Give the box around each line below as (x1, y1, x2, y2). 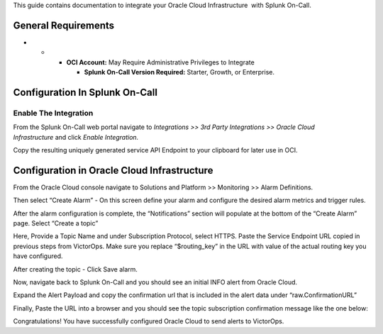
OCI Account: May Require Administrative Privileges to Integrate (66, 57, 255, 67)
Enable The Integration (13, 108, 94, 118)
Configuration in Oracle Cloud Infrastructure (13, 164, 213, 177)
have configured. (13, 252, 63, 260)
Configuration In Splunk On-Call (13, 86, 157, 99)
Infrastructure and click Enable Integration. (13, 133, 139, 141)
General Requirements (13, 19, 115, 31)
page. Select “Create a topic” (13, 219, 99, 228)
